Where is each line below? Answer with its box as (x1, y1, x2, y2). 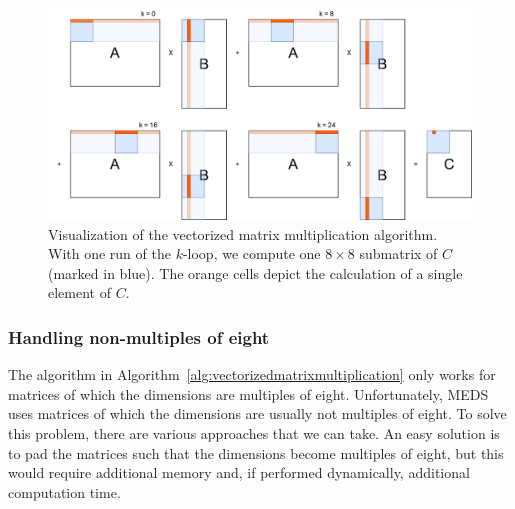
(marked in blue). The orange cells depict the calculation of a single (48, 262, 463, 283)
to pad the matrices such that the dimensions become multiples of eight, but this (8, 442, 504, 463)
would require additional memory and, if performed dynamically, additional (8, 462, 470, 483)
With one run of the (48, 243, 171, 264)
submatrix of (359, 243, 438, 264)
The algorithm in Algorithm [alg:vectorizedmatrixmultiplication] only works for (8, 364, 496, 385)
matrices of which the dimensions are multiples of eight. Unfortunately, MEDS (8, 383, 489, 404)
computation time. (8, 481, 121, 502)
